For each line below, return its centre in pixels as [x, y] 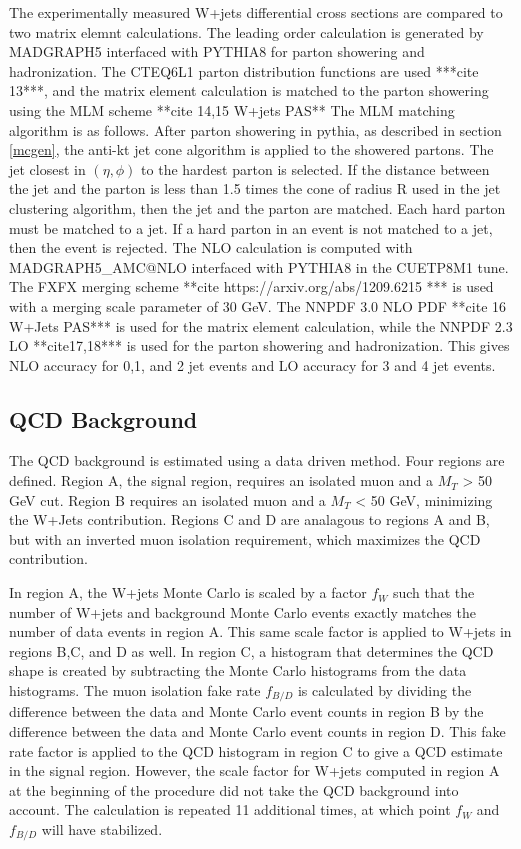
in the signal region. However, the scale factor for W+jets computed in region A [254, 770]
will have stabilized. [102, 829]
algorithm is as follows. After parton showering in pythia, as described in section [255, 129]
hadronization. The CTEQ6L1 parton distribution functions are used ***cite [244, 70]
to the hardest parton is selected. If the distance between [315, 168]
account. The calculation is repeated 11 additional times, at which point [230, 809]
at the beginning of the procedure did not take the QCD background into [234, 789]
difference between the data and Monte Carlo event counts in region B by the [246, 711]
